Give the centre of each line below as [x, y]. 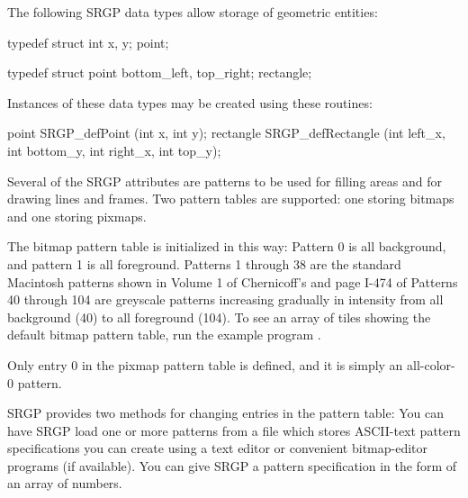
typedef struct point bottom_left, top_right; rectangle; [160, 72]
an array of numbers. [65, 483]
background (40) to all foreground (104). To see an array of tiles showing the [219, 317]
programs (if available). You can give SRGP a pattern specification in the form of [232, 465]
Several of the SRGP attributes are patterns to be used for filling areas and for [225, 181]
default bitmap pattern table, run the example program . [164, 335]
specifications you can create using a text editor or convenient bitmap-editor [218, 448]
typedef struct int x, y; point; [88, 42]
